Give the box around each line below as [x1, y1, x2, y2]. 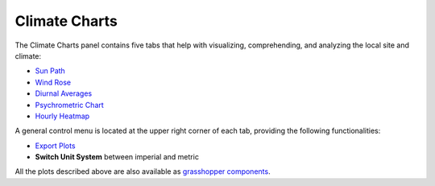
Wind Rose [35, 77, 72, 87]
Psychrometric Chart [35, 100, 104, 110]
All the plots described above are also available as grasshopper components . [14, 167, 271, 176]
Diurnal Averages [35, 89, 93, 98]
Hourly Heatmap [35, 111, 90, 121]
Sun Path [35, 66, 66, 76]
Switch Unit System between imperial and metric [35, 152, 199, 162]
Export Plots [35, 141, 76, 151]
